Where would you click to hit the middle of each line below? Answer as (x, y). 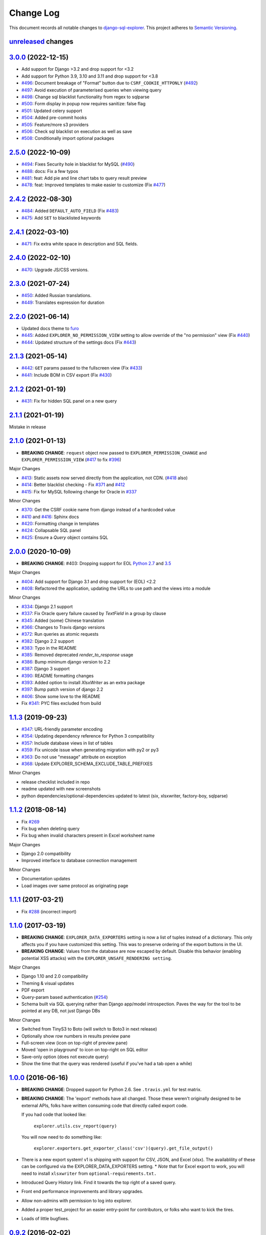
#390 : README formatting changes (57, 676)
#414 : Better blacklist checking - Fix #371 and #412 (73, 485)
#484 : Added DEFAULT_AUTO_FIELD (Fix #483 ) (70, 211)
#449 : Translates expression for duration (63, 302)
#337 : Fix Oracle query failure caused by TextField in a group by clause (94, 614)
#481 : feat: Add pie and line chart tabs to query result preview (84, 178)
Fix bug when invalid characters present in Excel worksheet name (88, 835)
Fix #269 (31, 822)
